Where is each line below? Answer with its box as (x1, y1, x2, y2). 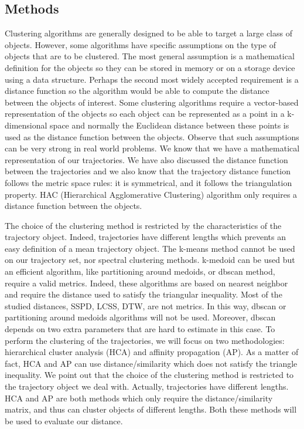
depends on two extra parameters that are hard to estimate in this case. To (5, 323, 275, 335)
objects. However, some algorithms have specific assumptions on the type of (5, 38, 276, 50)
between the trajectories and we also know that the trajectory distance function (5, 165, 291, 177)
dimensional (5, 119, 47, 131)
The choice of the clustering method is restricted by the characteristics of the (5, 219, 282, 231)
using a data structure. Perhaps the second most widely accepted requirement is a (5, 73, 299, 85)
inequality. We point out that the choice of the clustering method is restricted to (5, 369, 294, 381)
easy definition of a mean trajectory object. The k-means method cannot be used (5, 242, 295, 254)
